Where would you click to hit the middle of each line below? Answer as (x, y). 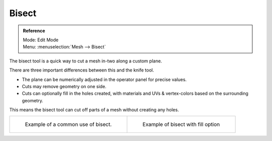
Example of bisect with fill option (181, 124)
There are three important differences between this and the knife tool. (82, 70)
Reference (34, 31)
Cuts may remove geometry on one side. (64, 86)
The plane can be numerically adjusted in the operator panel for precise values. (104, 79)
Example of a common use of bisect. (68, 124)
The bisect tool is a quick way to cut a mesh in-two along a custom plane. (86, 61)
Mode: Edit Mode (41, 40)
